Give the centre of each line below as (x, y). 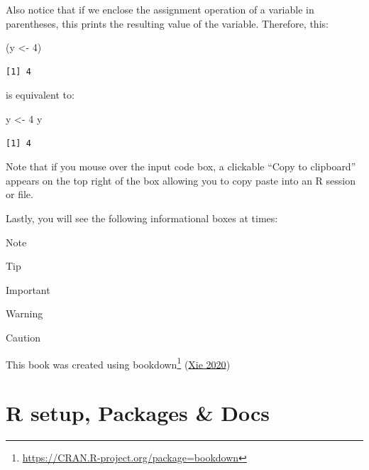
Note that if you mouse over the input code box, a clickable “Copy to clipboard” (181, 166)
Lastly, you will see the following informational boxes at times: (142, 218)
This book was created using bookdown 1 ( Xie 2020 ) (118, 363)
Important (28, 289)
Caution (23, 337)
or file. (20, 194)
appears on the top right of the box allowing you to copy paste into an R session (181, 180)
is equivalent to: (40, 95)
